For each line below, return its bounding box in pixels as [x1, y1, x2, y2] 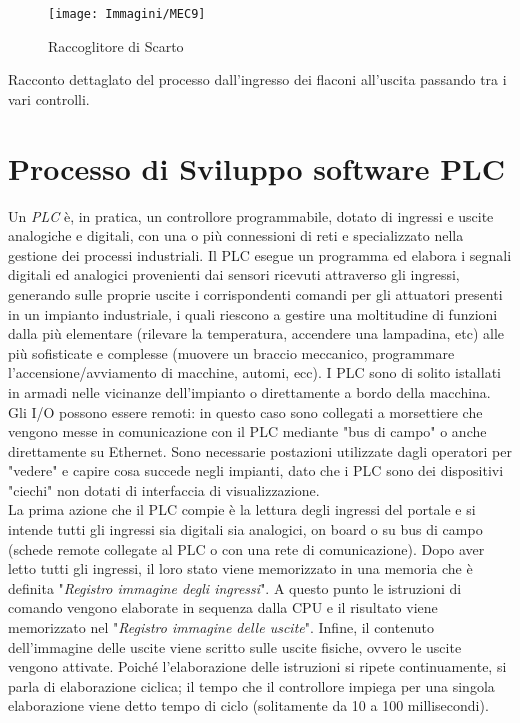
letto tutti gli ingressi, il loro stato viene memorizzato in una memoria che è [8, 558, 473, 579]
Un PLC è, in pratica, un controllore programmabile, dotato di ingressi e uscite [8, 205, 494, 226]
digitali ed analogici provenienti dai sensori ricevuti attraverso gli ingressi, [8, 264, 460, 285]
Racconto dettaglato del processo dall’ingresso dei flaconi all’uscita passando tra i [8, 69, 507, 90]
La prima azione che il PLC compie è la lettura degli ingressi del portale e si [8, 499, 476, 520]
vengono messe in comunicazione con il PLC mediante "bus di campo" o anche [8, 421, 487, 442]
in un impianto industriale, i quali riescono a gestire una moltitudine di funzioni [8, 303, 498, 324]
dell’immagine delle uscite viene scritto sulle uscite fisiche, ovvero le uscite [8, 636, 462, 657]
